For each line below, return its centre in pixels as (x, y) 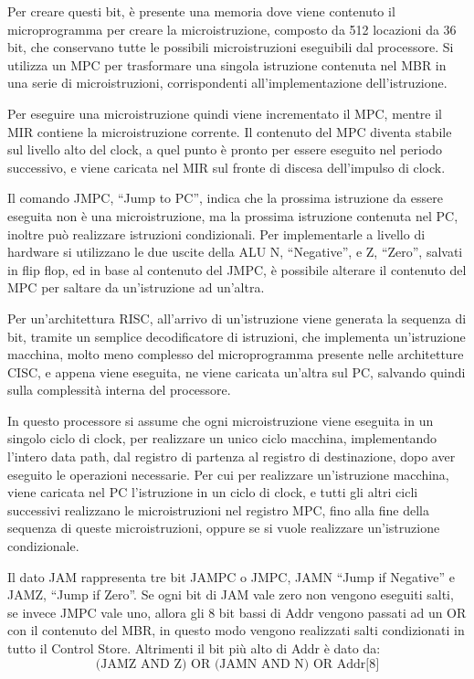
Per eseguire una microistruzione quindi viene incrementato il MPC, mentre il (225, 113)
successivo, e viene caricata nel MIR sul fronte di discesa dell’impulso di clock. (226, 167)
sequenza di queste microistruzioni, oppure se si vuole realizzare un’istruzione (224, 528)
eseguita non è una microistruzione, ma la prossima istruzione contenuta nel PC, (233, 215)
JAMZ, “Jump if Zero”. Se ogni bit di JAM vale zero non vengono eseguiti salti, (231, 594)
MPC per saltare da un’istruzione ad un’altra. (136, 287)
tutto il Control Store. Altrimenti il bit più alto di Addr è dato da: (194, 648)
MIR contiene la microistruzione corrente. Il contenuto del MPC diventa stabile (230, 131)
